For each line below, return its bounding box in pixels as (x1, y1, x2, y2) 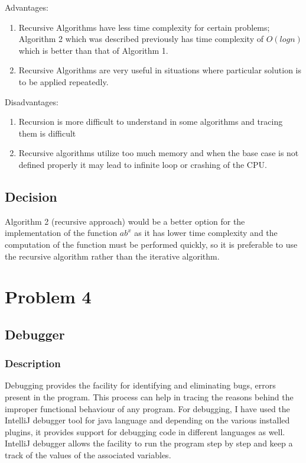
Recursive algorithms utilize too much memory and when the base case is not (18, 147, 299, 159)
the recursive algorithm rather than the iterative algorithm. (5, 250, 220, 262)
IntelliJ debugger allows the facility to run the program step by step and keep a (5, 437, 293, 449)
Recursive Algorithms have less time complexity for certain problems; (18, 21, 270, 33)
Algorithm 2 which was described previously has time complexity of (18, 33, 263, 45)
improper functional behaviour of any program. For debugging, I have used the (5, 402, 290, 415)
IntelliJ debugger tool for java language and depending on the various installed (5, 414, 290, 426)
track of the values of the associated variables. (5, 449, 171, 461)
